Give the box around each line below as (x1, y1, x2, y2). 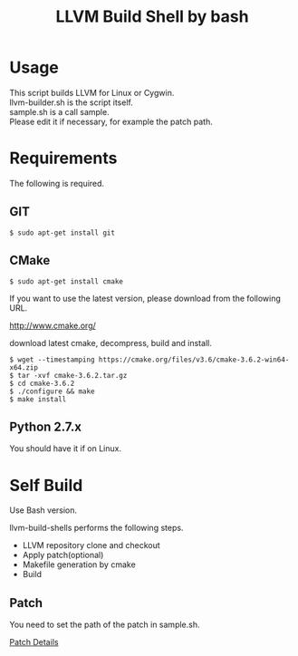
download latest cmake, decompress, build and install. (9, 337, 213, 348)
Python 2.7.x (9, 419, 82, 434)
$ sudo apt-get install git (9, 228, 116, 237)
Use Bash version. (9, 505, 78, 516)
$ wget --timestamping (9, 355, 95, 364)
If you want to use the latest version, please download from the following (9, 293, 281, 304)
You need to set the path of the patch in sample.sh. (9, 619, 200, 631)
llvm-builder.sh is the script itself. (9, 97, 133, 108)
